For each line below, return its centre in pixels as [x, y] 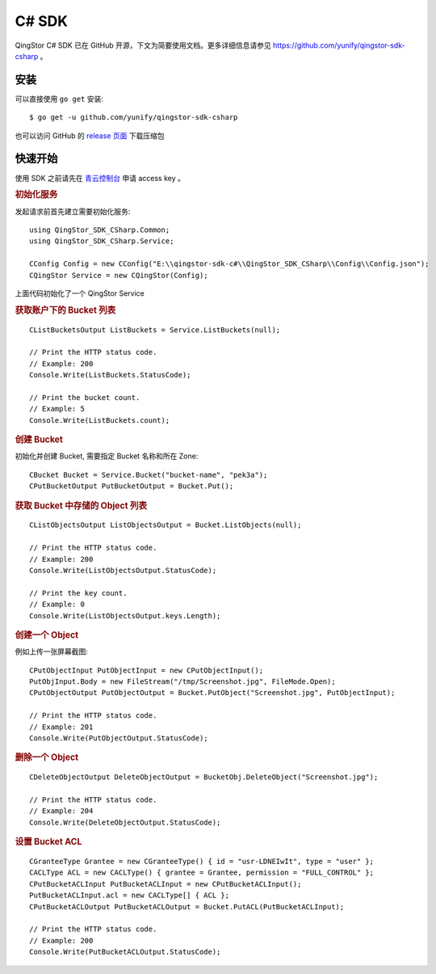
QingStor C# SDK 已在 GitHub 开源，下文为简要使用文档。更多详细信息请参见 [143, 45]
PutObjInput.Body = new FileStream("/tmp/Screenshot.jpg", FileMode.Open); [182, 681]
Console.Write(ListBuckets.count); [100, 420]
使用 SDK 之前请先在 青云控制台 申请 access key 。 [100, 178]
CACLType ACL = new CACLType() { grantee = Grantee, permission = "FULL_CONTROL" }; [202, 873]
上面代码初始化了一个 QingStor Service [80, 293]
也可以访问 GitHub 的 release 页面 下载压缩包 [90, 135]
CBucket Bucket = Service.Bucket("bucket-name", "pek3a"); [149, 474]
